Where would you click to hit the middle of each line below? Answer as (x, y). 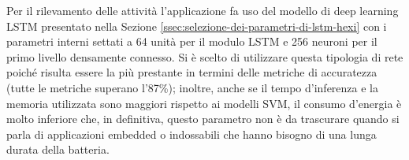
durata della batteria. (58, 149)
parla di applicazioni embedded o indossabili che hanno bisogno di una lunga (191, 134)
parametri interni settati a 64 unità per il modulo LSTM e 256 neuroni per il (192, 41)
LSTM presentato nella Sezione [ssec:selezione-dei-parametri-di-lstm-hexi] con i (197, 26)
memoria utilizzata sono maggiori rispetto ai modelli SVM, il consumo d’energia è (204, 103)
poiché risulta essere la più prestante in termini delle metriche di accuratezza (192, 72)
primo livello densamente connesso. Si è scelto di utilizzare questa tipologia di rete (205, 56)
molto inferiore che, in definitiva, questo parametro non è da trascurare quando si (203, 119)
